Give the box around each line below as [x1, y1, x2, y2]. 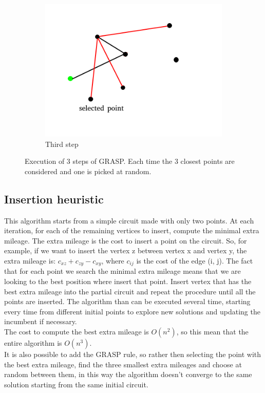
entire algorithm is [4, 337, 62, 348]
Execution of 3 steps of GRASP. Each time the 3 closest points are [25, 156, 235, 166]
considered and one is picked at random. [25, 165, 152, 176]
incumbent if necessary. [4, 316, 77, 327]
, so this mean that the [176, 326, 249, 336]
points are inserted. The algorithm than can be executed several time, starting [4, 296, 251, 307]
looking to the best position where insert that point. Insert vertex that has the [4, 276, 252, 286]
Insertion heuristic [4, 191, 104, 207]
